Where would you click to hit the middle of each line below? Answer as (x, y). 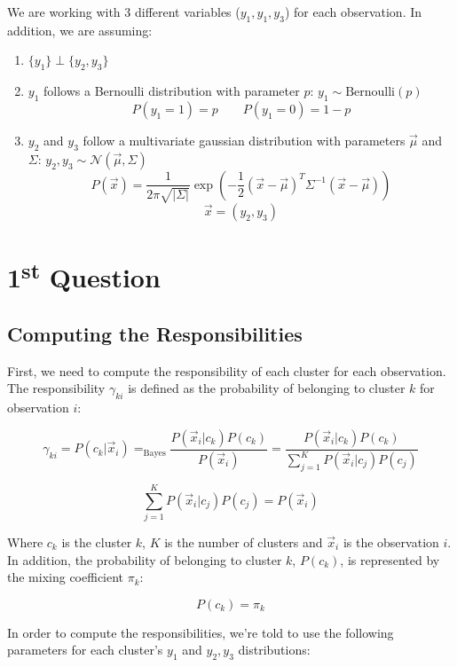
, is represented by (390, 559)
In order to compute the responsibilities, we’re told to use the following (201, 632)
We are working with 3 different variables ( (124, 12)
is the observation (391, 541)
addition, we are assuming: (80, 30)
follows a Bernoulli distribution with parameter (172, 91)
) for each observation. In (353, 12)
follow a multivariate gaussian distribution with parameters (244, 140)
